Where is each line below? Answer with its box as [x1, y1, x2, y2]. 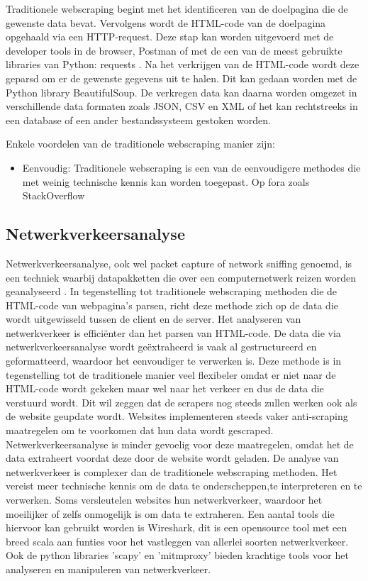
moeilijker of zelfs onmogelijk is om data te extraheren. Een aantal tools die [6, 506, 335, 521]
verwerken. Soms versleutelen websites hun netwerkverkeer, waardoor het [6, 492, 323, 507]
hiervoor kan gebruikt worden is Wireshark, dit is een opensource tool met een [6, 520, 347, 535]
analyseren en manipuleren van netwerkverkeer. [6, 561, 211, 576]
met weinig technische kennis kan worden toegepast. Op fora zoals [22, 174, 310, 189]
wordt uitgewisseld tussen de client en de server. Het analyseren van [6, 311, 301, 326]
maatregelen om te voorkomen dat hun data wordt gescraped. [6, 423, 274, 438]
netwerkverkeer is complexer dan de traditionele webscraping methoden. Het [6, 464, 338, 479]
